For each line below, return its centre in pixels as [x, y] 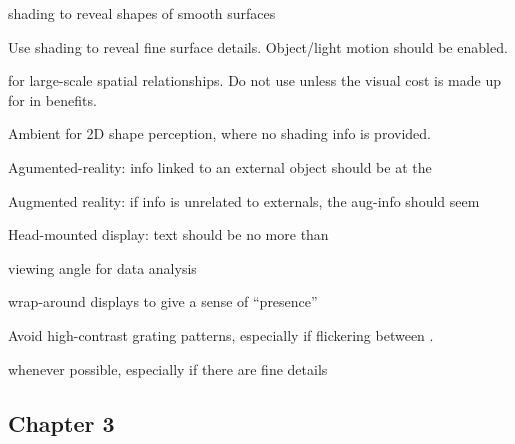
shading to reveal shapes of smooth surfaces [142, 13]
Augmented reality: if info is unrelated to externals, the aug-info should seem [244, 200]
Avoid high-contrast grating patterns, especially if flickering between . [221, 334]
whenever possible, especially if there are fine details [168, 368]
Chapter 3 [61, 422]
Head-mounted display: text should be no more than [168, 234]
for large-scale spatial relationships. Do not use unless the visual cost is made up [254, 80]
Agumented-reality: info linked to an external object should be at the [220, 166]
